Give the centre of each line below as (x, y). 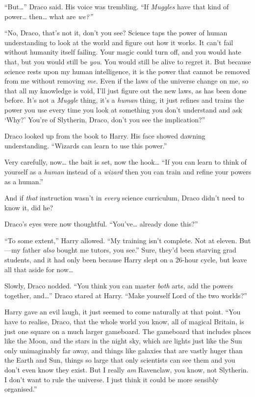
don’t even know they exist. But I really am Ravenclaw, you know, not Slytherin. (127, 369)
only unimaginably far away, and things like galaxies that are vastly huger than (124, 350)
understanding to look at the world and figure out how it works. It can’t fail (119, 42)
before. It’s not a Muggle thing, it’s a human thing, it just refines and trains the (124, 100)
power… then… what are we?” (49, 16)
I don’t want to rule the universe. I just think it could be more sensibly (111, 379)
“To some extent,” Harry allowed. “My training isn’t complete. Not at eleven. (121, 240)
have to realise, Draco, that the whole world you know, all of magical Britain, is (124, 322)
